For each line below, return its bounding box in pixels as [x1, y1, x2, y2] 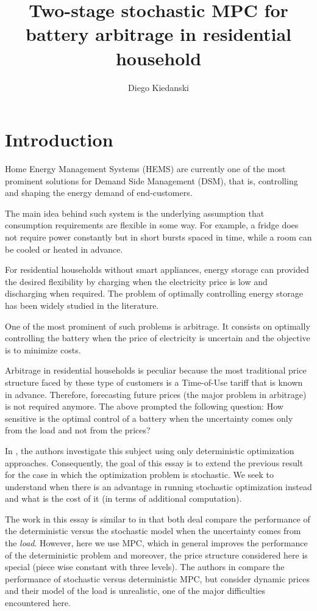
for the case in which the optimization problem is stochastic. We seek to [5, 468, 274, 481]
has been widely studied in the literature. [5, 298, 159, 311]
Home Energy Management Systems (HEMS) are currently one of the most [5, 162, 286, 175]
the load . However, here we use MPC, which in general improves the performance [5, 537, 308, 549]
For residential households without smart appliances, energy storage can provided [5, 263, 309, 276]
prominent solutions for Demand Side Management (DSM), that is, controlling [5, 174, 298, 187]
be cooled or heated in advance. [5, 242, 123, 255]
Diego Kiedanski [128, 81, 189, 93]
